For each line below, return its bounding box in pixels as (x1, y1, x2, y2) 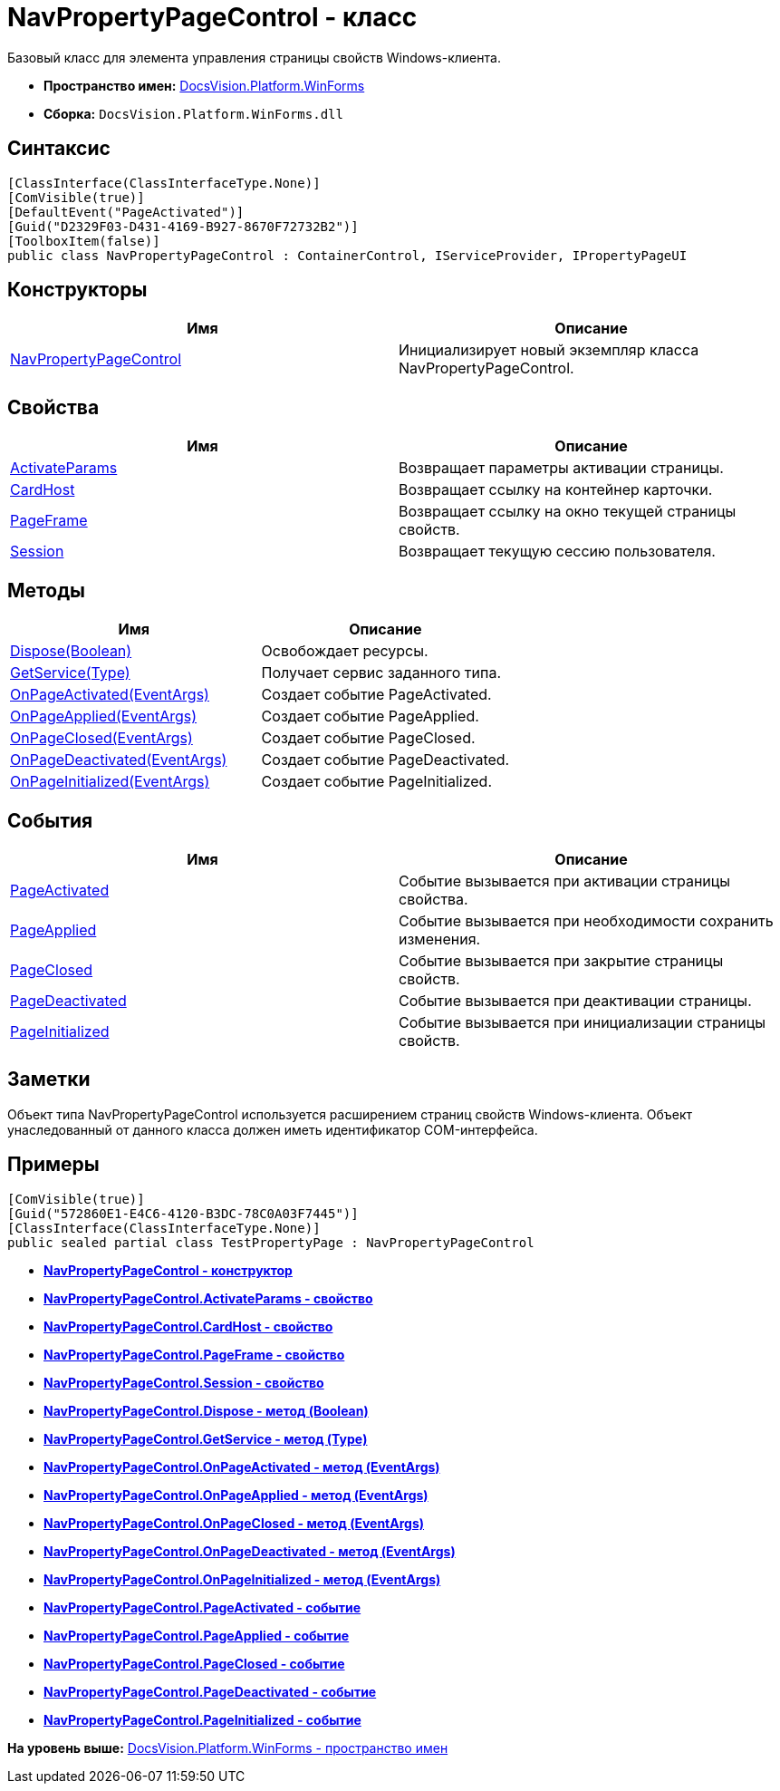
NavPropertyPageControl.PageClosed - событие (43, 1655, 345, 1671)
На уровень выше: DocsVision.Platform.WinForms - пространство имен (7, 1739, 448, 1756)
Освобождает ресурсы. (261, 642, 429, 661)
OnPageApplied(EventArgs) (10, 707, 197, 726)
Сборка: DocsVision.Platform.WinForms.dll (43, 105, 343, 121)
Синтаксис (7, 137, 111, 160)
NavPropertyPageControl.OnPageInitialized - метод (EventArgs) (43, 1571, 441, 1587)
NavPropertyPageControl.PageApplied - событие (43, 1627, 350, 1643)
